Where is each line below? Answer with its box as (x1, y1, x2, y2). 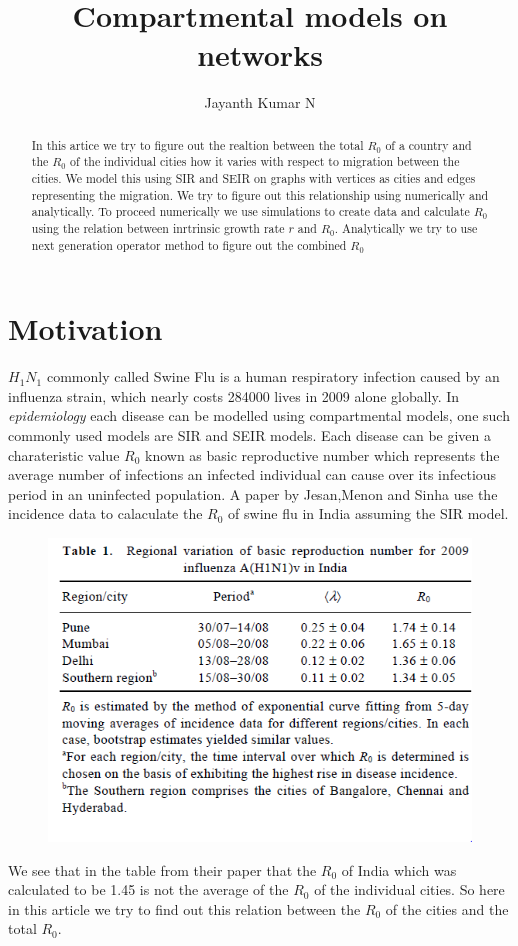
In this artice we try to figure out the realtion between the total (31, 136, 364, 153)
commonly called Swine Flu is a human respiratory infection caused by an (46, 366, 500, 387)
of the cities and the (385, 898, 509, 919)
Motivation (8, 308, 163, 349)
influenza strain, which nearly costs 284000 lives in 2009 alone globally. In (8, 385, 460, 406)
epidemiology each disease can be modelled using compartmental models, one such (8, 405, 510, 426)
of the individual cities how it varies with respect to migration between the (70, 153, 460, 170)
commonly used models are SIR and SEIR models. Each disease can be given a (8, 425, 491, 446)
